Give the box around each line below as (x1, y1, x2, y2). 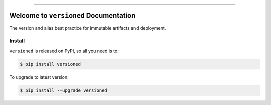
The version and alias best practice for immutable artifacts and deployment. (9, 25, 166, 31)
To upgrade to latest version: (9, 74, 69, 80)
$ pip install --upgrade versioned (20, 87, 107, 93)
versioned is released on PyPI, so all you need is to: (9, 48, 119, 54)
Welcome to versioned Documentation (9, 11, 136, 20)
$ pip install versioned (20, 61, 81, 67)
